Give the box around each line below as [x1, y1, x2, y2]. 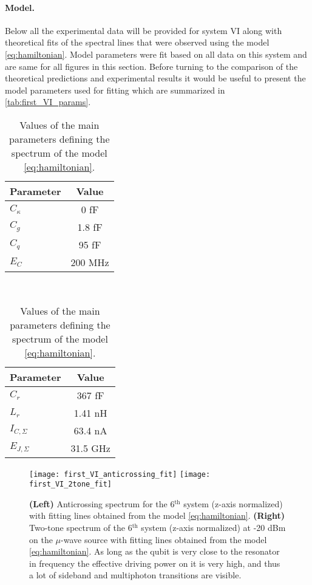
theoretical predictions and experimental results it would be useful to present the [5, 72, 306, 84]
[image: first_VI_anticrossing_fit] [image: [29, 470, 211, 479]
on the [29, 533, 53, 546]
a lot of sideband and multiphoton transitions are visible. [29, 569, 242, 581]
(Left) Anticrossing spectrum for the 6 [29, 497, 175, 510]
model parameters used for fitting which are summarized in [5, 83, 225, 96]
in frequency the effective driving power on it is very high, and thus [29, 556, 280, 569]
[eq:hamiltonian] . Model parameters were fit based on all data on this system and [5, 47, 307, 60]
